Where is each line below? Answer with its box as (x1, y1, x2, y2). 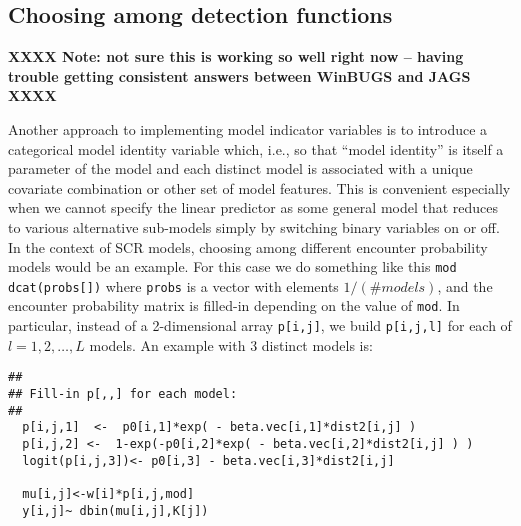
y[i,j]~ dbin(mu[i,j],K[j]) (22, 503, 209, 518)
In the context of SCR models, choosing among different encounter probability (8, 236, 488, 257)
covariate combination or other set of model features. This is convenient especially (8, 177, 511, 198)
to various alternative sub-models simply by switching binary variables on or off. (8, 216, 500, 237)
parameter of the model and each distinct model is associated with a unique (8, 158, 473, 179)
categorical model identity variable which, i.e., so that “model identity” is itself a (8, 138, 504, 159)
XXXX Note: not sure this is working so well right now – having (8, 46, 464, 67)
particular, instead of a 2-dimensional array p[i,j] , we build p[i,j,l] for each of (8, 315, 512, 336)
